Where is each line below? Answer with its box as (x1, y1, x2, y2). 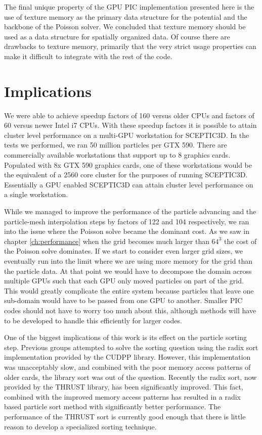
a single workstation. (4, 189, 68, 200)
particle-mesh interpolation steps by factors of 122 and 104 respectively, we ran (4, 216, 249, 226)
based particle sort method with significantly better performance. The (4, 401, 221, 412)
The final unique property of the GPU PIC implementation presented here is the (4, 2, 254, 12)
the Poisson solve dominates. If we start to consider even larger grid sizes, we (4, 246, 243, 256)
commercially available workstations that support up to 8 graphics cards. (4, 150, 231, 160)
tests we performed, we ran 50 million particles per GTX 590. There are (4, 139, 227, 150)
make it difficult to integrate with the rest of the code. (4, 51, 172, 61)
